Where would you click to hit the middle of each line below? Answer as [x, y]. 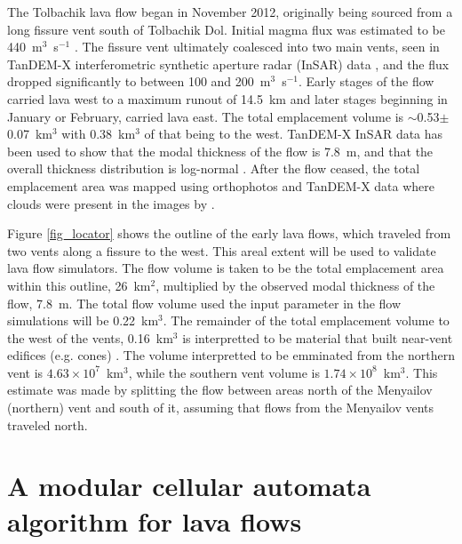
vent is [25, 372]
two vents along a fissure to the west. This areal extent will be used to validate [222, 250]
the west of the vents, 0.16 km [90, 337]
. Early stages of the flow [366, 81]
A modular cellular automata [189, 486]
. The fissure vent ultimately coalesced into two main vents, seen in [257, 47]
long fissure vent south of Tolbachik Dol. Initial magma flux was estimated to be [226, 29]
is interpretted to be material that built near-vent [318, 337]
